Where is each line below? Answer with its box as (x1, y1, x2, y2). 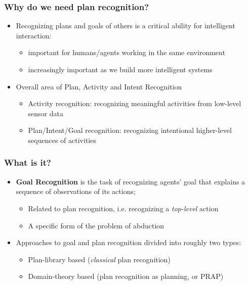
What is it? (4, 156, 51, 169)
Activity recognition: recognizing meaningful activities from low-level (28, 98, 241, 109)
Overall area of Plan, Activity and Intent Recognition (16, 81, 182, 91)
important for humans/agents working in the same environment (28, 47, 225, 58)
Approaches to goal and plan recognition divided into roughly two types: (16, 237, 241, 248)
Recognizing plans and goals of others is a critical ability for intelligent (16, 20, 235, 31)
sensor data (28, 108, 64, 118)
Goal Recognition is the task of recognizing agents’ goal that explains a (16, 176, 245, 186)
